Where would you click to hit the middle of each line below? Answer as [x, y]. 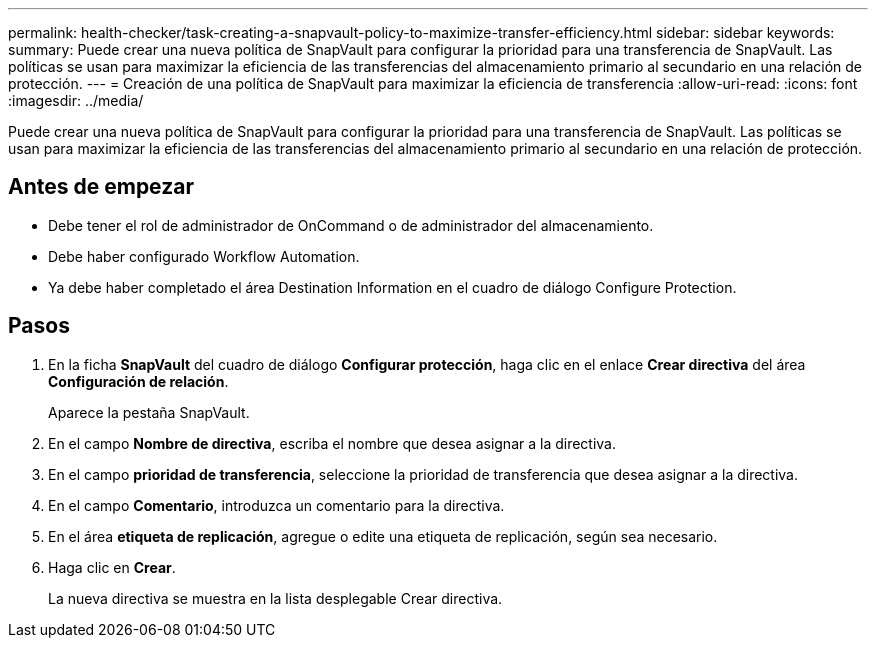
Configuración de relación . [138, 381]
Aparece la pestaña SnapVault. [149, 412]
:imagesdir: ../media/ [76, 100]
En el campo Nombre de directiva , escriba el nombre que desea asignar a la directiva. [332, 443]
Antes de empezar [101, 187]
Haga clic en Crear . [112, 567]
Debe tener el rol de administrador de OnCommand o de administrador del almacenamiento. [351, 225]
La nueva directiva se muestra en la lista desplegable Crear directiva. [275, 598]
